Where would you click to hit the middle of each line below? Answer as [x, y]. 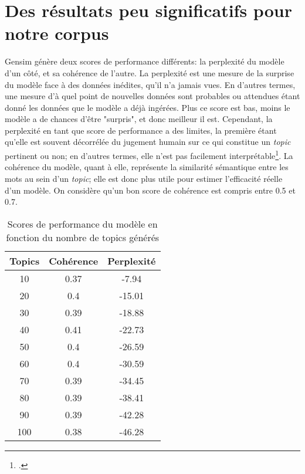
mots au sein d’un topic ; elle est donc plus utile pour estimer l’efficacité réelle [144, 178]
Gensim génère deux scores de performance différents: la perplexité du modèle [145, 61]
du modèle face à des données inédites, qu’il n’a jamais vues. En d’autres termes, [150, 84]
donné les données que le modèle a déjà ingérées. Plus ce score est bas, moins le [148, 107]
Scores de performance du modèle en [82, 224]
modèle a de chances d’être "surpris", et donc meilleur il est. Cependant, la [139, 119]
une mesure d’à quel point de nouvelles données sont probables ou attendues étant [152, 96]
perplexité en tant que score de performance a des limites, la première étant [141, 130]
